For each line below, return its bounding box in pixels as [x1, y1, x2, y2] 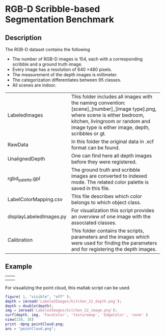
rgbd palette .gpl [7, 175, 41, 183]
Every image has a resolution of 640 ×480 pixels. [12, 66, 112, 72]
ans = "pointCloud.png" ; [5, 326, 56, 331]
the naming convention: [71, 99, 126, 106]
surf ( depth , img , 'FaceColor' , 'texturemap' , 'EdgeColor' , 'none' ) [5, 312, 148, 318]
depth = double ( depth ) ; [5, 304, 54, 308]
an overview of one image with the [71, 213, 151, 220]
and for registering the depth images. [71, 246, 157, 252]
